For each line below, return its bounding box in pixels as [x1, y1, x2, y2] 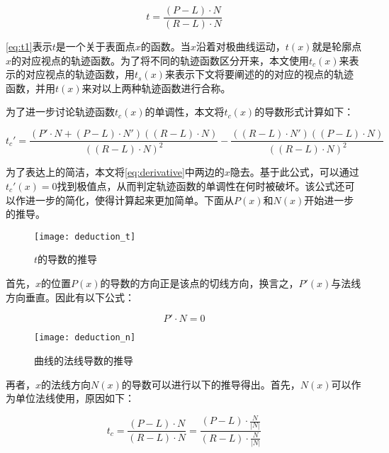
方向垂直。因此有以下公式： [6, 289, 135, 304]
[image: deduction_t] [34, 231, 136, 242]
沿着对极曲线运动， [196, 39, 286, 54]
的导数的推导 [38, 252, 98, 267]
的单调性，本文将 [145, 104, 225, 119]
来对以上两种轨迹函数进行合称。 [81, 80, 231, 95]
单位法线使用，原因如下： [15, 391, 135, 406]
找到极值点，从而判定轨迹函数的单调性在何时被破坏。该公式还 [57, 179, 345, 194]
